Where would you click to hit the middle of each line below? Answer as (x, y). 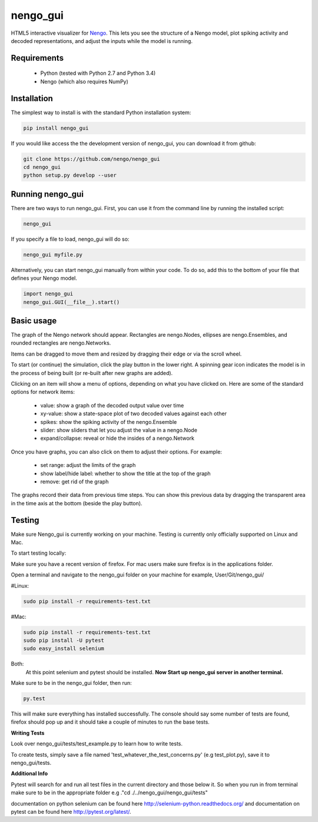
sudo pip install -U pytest (64, 640)
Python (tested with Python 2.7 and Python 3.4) (98, 73)
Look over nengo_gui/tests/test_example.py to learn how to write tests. (97, 744)
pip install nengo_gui (56, 128)
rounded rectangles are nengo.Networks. (61, 343)
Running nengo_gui (47, 194)
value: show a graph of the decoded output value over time (112, 405)
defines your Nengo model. (44, 278)
